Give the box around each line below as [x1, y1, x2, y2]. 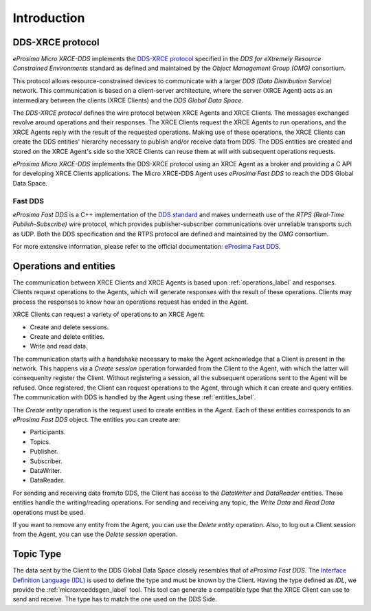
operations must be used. [12, 508, 85, 516]
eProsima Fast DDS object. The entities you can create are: [12, 416, 180, 424]
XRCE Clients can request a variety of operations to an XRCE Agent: [12, 310, 205, 319]
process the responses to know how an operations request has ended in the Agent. [12, 298, 249, 306]
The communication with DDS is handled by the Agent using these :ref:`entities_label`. [12, 393, 256, 401]
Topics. [30, 437, 51, 446]
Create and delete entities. [30, 332, 105, 340]
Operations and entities [12, 260, 116, 271]
